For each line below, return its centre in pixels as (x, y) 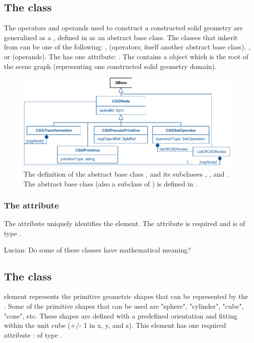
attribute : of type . (33, 334)
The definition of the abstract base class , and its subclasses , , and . (126, 174)
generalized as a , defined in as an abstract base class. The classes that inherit (121, 37)
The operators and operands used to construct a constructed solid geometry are (123, 28)
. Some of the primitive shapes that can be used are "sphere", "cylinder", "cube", (124, 306)
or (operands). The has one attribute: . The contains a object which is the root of (126, 56)
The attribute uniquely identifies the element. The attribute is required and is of (125, 223)
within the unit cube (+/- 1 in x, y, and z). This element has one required (115, 325)
